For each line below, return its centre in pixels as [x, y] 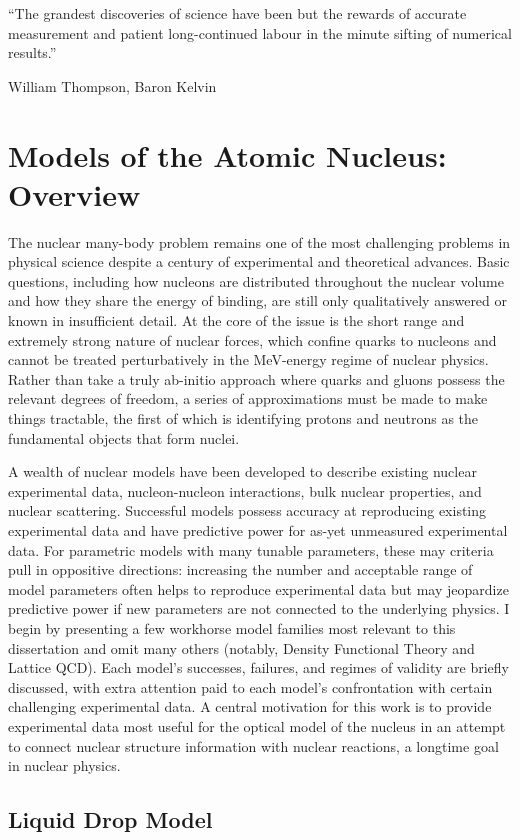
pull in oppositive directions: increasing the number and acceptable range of [240, 569]
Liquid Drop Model [110, 819]
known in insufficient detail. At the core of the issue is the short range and [236, 320]
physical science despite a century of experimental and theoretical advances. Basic [259, 261]
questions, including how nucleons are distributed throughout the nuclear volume [256, 280]
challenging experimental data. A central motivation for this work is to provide [250, 706]
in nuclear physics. [64, 765]
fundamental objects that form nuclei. [124, 437]
